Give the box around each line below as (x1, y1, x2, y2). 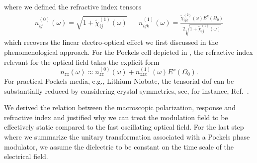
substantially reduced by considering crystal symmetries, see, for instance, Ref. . (4, 85, 249, 96)
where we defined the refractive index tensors (4, 1, 142, 11)
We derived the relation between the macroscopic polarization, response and (4, 102, 236, 113)
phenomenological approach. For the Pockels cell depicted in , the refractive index (4, 47, 253, 57)
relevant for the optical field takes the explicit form (4, 56, 160, 67)
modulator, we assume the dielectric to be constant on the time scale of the (4, 141, 234, 152)
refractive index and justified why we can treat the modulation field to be (4, 112, 228, 122)
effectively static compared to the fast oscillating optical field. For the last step (4, 122, 244, 132)
